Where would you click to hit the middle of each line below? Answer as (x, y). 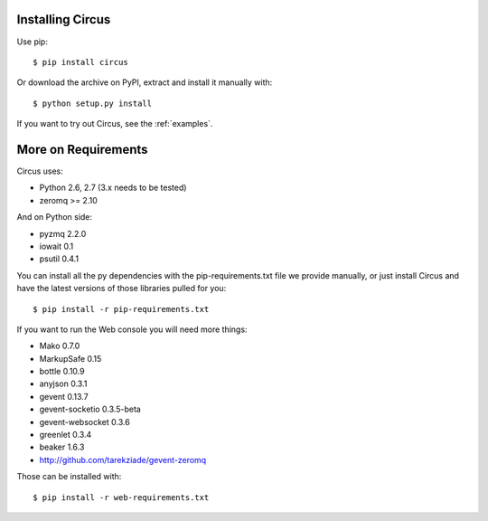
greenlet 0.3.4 (66, 435)
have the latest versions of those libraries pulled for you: (122, 289)
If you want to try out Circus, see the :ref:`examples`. (115, 124)
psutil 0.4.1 (59, 259)
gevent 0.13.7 (64, 396)
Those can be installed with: (69, 477)
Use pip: (33, 42)
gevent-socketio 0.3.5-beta (90, 409)
